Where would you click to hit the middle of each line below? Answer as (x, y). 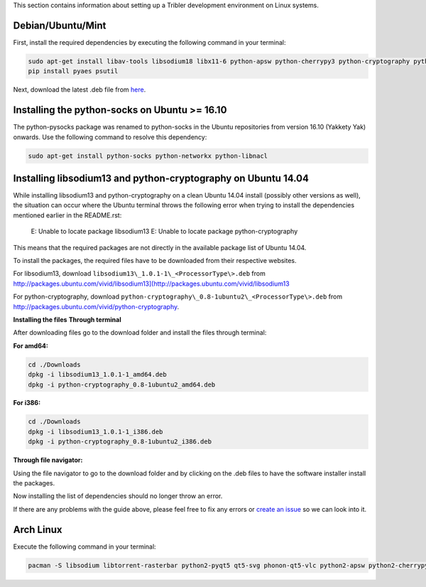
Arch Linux (38, 529)
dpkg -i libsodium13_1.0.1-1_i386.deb (95, 431)
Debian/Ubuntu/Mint (60, 25)
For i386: (27, 403)
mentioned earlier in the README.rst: (67, 215)
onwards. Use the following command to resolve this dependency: (110, 137)
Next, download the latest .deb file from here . (80, 90)
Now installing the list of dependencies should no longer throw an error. (118, 496)
